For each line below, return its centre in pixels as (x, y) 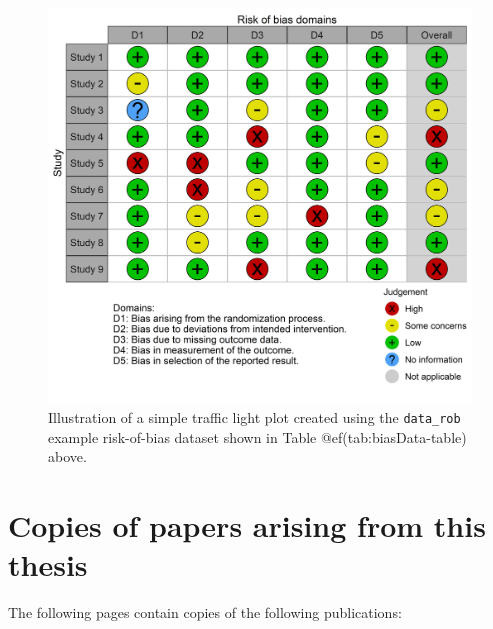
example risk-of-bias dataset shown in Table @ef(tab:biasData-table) (257, 436)
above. (67, 456)
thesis (48, 564)
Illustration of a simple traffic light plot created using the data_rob (254, 417)
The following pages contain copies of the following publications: (205, 612)
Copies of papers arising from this (247, 525)
